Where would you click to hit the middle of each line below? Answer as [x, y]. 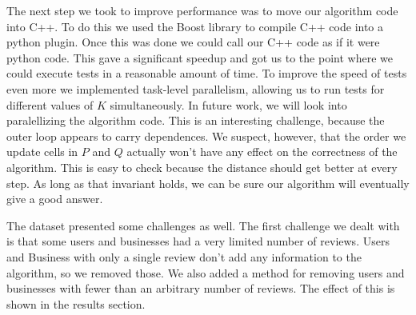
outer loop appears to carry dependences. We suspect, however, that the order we [206, 136]
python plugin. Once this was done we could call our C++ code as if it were [193, 42]
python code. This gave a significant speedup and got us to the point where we [200, 57]
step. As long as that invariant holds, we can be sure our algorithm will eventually [208, 183]
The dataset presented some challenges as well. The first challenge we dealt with [203, 225]
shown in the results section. [76, 303]
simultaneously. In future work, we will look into [228, 104]
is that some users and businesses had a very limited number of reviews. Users [198, 241]
